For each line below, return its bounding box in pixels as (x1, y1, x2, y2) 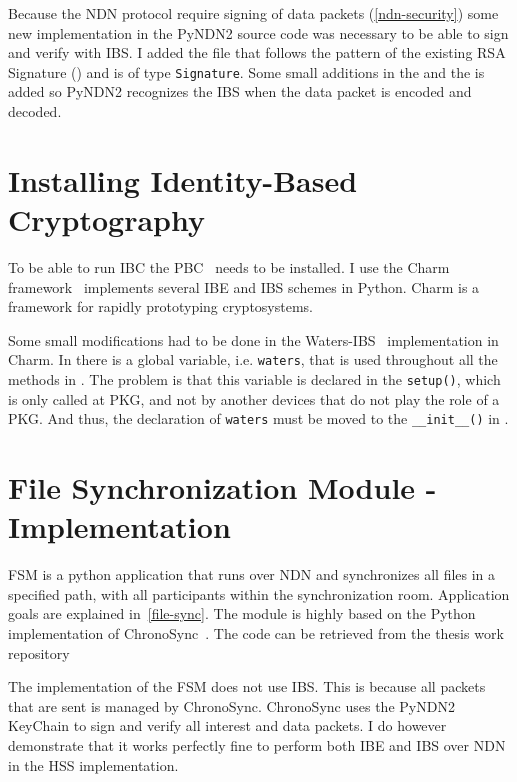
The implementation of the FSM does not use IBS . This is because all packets (8, 676, 486, 697)
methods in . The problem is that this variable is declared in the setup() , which (8, 368, 501, 389)
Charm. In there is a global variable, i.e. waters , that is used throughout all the (8, 349, 498, 370)
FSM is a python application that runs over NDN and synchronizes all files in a (8, 564, 496, 585)
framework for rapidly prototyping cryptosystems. (8, 296, 314, 317)
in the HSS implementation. (8, 754, 179, 775)
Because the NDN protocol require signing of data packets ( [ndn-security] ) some (8, 3, 499, 23)
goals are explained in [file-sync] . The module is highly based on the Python (8, 603, 476, 624)
